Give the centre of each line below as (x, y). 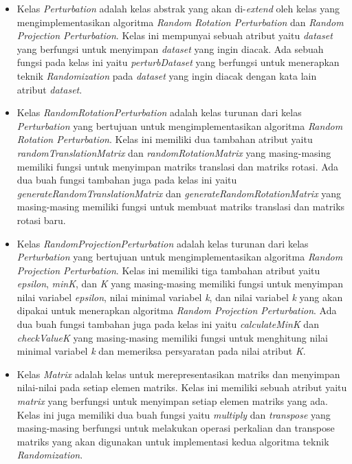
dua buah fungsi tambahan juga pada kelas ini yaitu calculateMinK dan (168, 324)
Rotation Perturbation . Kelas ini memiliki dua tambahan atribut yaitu (165, 139)
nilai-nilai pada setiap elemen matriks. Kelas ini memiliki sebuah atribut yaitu (182, 387)
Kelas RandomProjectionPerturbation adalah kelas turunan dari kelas (163, 243)
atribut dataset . (49, 89)
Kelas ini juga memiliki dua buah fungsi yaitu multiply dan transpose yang (174, 414)
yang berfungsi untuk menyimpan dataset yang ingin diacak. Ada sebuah (170, 48)
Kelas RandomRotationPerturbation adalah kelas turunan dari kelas (159, 112)
